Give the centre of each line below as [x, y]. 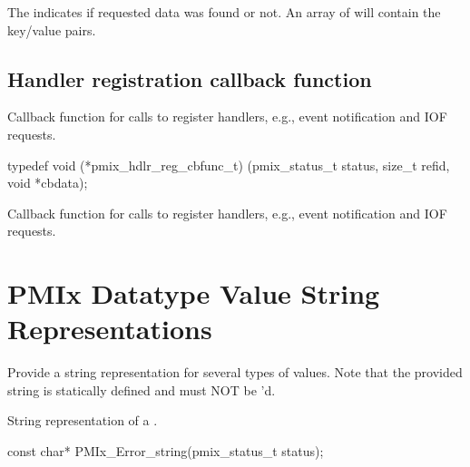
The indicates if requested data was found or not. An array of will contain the [224, 12]
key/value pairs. [52, 29]
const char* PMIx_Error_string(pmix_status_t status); [166, 451]
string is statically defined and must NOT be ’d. [142, 389]
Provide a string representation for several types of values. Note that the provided [235, 372]
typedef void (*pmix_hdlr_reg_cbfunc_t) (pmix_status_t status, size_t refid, [229, 165]
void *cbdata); [48, 183]
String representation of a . [83, 420]
